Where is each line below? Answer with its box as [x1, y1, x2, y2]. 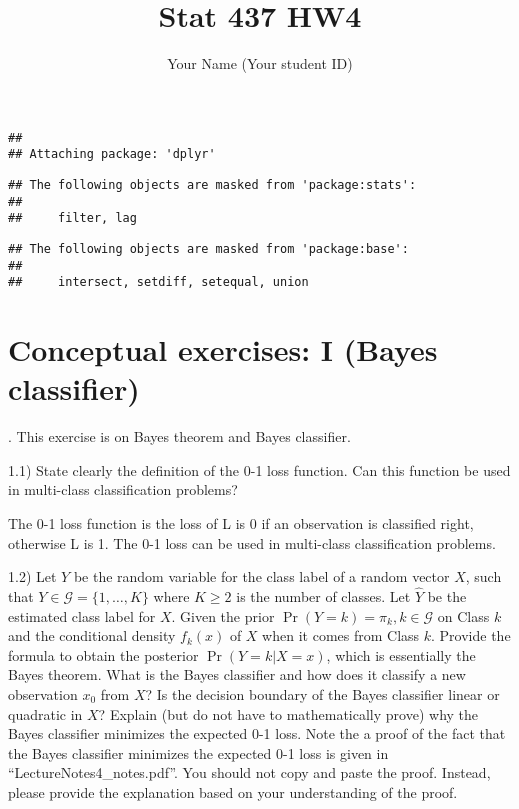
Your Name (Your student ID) [167, 53, 353, 74]
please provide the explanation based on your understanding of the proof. [8, 782, 458, 802]
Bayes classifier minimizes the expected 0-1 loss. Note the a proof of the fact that [8, 723, 506, 744]
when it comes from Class [262, 625, 420, 646]
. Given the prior [171, 605, 275, 626]
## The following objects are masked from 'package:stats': [8, 178, 417, 193]
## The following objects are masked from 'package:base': [8, 242, 409, 256]
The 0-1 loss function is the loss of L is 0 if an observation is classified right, [8, 513, 474, 534]
